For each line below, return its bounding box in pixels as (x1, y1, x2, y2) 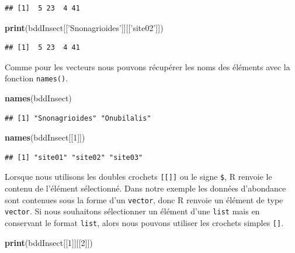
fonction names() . (5, 72, 68, 84)
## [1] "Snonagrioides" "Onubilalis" (5, 114, 151, 122)
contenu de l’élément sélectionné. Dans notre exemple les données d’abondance (5, 182, 286, 194)
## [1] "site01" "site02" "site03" (5, 153, 143, 162)
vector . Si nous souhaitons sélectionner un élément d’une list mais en (5, 205, 260, 217)
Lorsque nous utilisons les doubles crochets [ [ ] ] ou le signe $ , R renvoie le (5, 170, 272, 183)
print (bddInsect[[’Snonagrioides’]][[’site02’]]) (5, 21, 164, 33)
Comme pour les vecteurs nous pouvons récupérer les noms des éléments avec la (5, 60, 290, 73)
